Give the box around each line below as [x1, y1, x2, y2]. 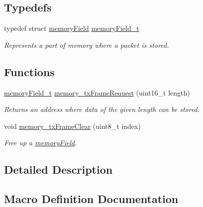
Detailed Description [4, 162, 113, 177]
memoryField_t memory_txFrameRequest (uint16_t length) [4, 87, 190, 98]
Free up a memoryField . [4, 137, 77, 148]
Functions [4, 64, 55, 79]
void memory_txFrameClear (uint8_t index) [4, 120, 141, 131]
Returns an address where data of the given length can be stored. [4, 104, 200, 114]
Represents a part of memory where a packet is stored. [4, 39, 169, 50]
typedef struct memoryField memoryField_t [4, 23, 139, 33]
